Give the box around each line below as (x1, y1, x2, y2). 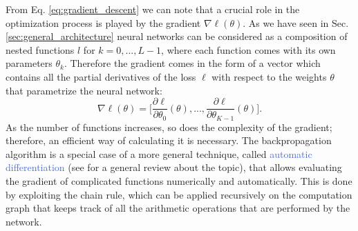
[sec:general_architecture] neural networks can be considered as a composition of (6, 29, 348, 43)
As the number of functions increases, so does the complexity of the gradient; (6, 119, 332, 134)
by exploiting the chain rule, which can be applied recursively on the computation (6, 187, 352, 201)
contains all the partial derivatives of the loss (6, 69, 196, 83)
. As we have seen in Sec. (243, 15, 349, 30)
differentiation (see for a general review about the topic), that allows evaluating (6, 160, 342, 174)
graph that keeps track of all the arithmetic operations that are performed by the (6, 201, 350, 215)
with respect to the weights (211, 69, 327, 83)
